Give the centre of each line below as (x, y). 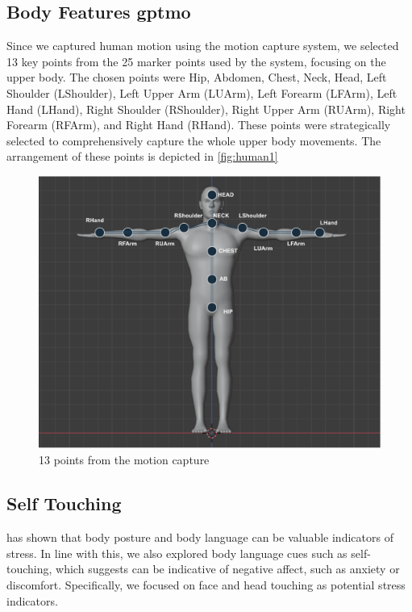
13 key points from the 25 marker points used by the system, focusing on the (196, 61)
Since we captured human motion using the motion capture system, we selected (203, 46)
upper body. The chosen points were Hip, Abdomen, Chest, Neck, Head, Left (197, 77)
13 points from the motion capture (124, 460)
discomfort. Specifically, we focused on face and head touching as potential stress (206, 585)
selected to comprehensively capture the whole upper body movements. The (194, 140)
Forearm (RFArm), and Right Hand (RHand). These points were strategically (199, 125)
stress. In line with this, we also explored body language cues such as (177, 553)
